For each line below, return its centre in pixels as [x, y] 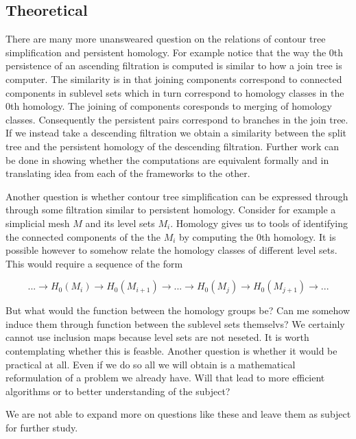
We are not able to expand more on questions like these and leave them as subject [178, 414]
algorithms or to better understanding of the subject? [118, 391]
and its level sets [120, 223]
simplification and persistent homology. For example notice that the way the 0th [175, 52]
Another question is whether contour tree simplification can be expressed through [177, 196]
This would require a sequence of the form [94, 263]
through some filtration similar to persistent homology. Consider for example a [171, 210]
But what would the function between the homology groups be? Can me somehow [178, 310]
